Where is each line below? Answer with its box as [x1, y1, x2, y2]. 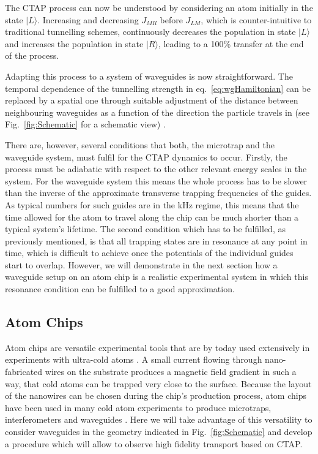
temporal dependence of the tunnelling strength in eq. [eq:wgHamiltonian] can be [5, 81, 311, 94]
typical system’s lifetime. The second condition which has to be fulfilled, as [5, 222, 286, 235]
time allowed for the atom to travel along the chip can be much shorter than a [5, 210, 299, 223]
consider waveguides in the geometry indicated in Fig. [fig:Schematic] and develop [5, 425, 312, 438]
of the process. [5, 49, 59, 62]
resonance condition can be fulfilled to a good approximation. [5, 282, 235, 295]
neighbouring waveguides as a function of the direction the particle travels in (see [5, 105, 309, 118]
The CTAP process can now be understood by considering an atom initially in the [5, 1, 313, 13]
